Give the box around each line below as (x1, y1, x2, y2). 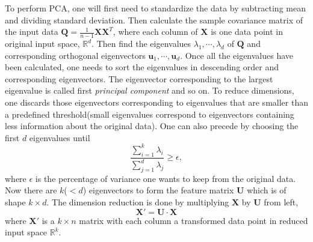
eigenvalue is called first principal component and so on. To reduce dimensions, (5, 84, 294, 97)
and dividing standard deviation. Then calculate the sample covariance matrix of (5, 13, 303, 26)
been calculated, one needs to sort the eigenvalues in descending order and (5, 61, 279, 73)
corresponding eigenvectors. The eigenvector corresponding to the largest (5, 72, 273, 85)
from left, (264, 196, 299, 208)
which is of (247, 184, 287, 196)
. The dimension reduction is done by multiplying (46, 196, 229, 208)
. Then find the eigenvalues (91, 37, 191, 50)
